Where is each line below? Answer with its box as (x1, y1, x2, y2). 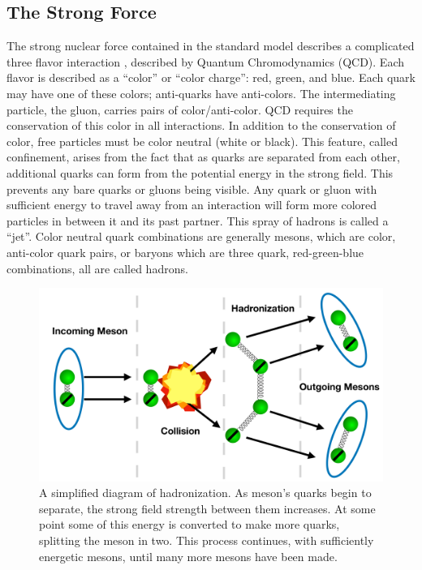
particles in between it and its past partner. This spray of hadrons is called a (6, 212, 389, 229)
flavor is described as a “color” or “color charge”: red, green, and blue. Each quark (6, 69, 416, 86)
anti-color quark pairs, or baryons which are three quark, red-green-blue (6, 243, 364, 260)
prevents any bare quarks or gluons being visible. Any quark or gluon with (6, 180, 377, 197)
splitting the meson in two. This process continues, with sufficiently (39, 531, 374, 548)
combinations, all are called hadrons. (6, 259, 188, 276)
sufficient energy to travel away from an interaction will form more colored (6, 196, 377, 213)
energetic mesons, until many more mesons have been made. (39, 547, 338, 564)
